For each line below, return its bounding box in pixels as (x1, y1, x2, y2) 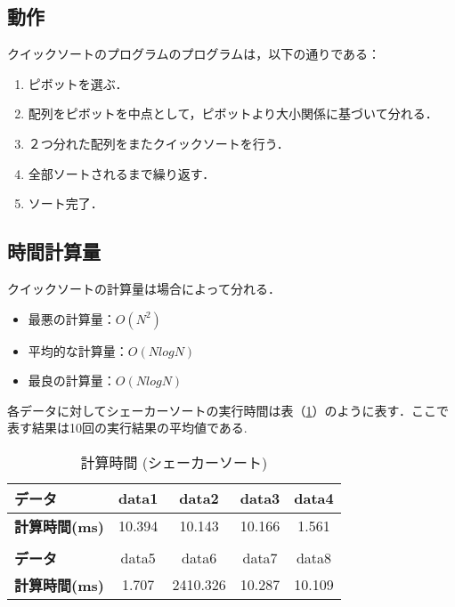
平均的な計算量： (28, 341, 128, 360)
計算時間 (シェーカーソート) (80, 451, 268, 473)
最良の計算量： (28, 371, 116, 390)
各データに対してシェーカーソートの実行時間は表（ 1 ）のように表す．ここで (7, 401, 450, 419)
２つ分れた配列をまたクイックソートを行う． (28, 134, 289, 152)
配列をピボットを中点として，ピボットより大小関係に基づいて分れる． (28, 104, 438, 123)
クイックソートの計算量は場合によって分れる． (7, 279, 280, 297)
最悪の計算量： (28, 309, 116, 328)
